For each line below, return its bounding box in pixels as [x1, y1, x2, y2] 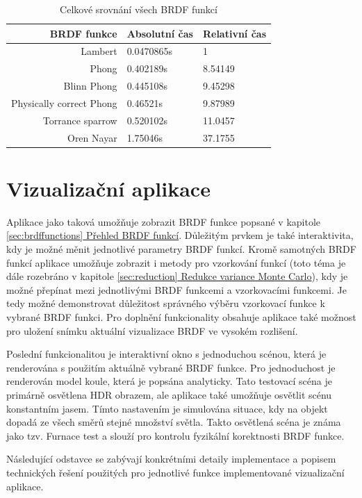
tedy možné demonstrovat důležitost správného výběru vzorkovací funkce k [6, 296, 325, 310]
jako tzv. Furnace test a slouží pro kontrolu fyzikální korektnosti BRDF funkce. [6, 428, 345, 442]
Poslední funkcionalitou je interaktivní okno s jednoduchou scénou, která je [6, 347, 327, 361]
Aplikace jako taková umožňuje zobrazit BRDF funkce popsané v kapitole [6, 214, 321, 229]
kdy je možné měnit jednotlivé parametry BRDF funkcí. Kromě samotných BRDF [6, 242, 356, 256]
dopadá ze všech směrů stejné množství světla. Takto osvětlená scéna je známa [6, 415, 341, 429]
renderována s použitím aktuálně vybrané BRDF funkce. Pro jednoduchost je [6, 360, 336, 374]
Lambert [81, 44, 117, 58]
